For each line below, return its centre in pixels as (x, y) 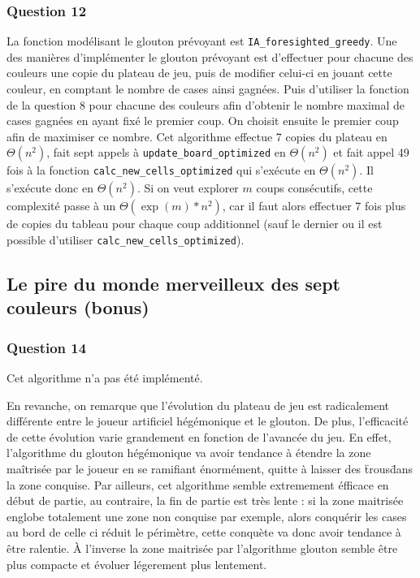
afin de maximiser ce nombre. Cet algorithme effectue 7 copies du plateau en (197, 136)
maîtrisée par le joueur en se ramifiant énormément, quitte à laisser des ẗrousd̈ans (210, 469)
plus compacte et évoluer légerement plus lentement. (137, 564)
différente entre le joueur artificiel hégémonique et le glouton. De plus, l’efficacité (208, 421)
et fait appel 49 (371, 152)
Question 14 (47, 347)
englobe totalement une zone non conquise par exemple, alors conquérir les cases (207, 516)
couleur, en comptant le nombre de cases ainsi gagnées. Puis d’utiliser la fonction (208, 89)
